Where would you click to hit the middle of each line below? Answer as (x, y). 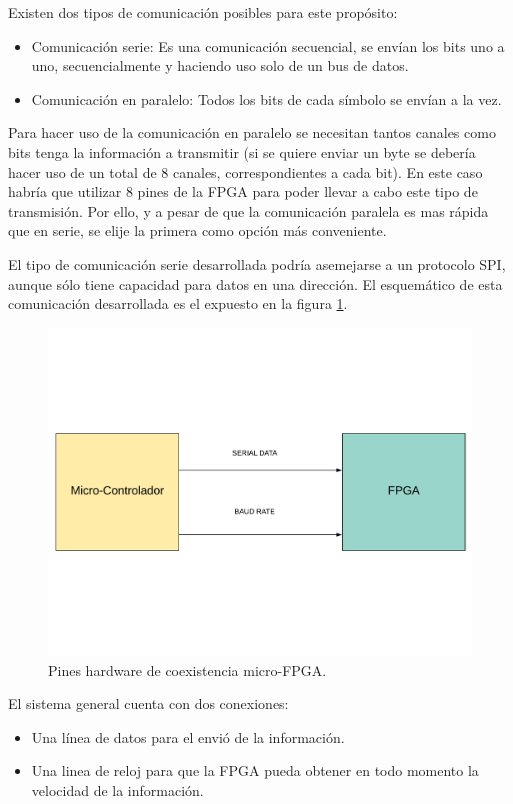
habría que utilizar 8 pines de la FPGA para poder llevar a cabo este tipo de (243, 191)
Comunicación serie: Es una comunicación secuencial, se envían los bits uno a (268, 45)
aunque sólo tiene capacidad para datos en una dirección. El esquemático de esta (255, 283)
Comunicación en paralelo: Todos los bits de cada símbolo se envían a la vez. (266, 98)
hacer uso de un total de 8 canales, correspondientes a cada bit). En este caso (245, 171)
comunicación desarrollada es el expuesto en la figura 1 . (178, 303)
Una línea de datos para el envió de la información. (188, 736)
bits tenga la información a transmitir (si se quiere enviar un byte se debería (242, 151)
